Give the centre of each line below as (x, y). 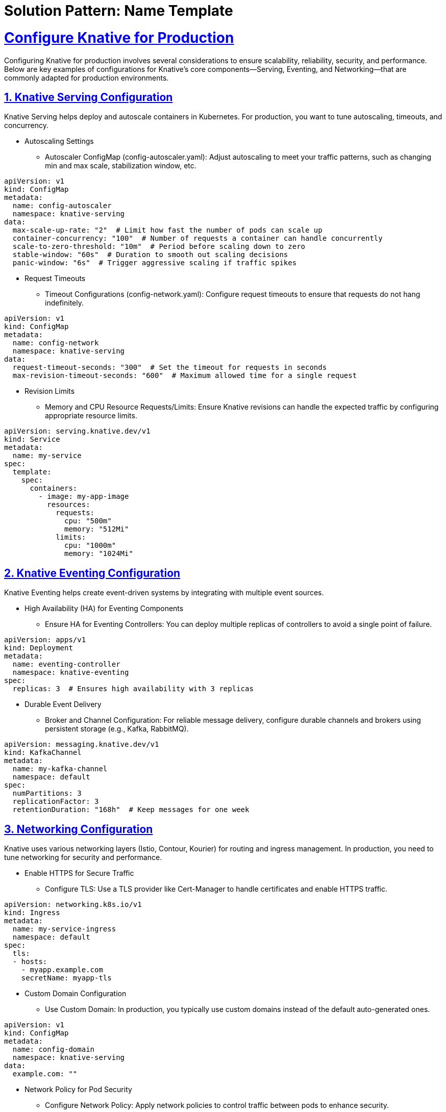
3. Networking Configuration (79, 829)
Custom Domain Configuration (76, 994)
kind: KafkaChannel (43, 753)
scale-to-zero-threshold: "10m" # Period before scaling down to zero (159, 247)
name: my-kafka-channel (60, 769)
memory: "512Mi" (97, 529)
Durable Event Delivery (63, 704)
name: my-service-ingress (64, 929)
